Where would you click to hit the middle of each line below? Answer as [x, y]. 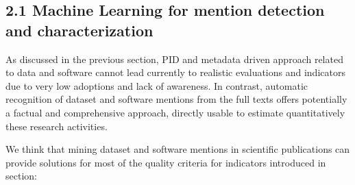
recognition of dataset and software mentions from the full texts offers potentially [176, 99]
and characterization [79, 30]
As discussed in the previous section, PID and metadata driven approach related [174, 59]
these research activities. [57, 126]
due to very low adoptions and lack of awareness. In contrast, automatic [157, 85]
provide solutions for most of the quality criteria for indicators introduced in [166, 162]
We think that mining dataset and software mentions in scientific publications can [178, 149]
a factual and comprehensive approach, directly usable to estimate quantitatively [175, 112]
